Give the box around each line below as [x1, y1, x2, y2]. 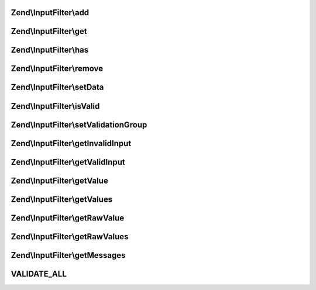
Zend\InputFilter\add [11, 8, 90, 18]
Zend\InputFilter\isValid [11, 101, 100, 111]
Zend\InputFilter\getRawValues [11, 232, 129, 241]
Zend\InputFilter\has [11, 45, 89, 55]
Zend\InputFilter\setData [11, 82, 104, 92]
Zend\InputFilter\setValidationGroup [11, 120, 147, 130]
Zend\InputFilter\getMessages [11, 250, 126, 260]
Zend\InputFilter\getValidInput [11, 157, 125, 167]
